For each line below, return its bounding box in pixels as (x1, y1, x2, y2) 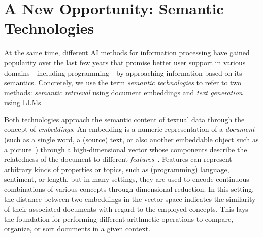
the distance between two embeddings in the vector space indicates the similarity (4, 193, 256, 204)
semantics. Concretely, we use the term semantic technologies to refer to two (4, 77, 241, 88)
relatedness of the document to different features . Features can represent (4, 154, 232, 164)
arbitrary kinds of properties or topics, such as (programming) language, (4, 163, 229, 174)
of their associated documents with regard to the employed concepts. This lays (4, 204, 248, 214)
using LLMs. (4, 97, 43, 108)
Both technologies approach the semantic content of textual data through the (4, 114, 245, 124)
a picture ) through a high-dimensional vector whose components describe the (4, 144, 247, 154)
